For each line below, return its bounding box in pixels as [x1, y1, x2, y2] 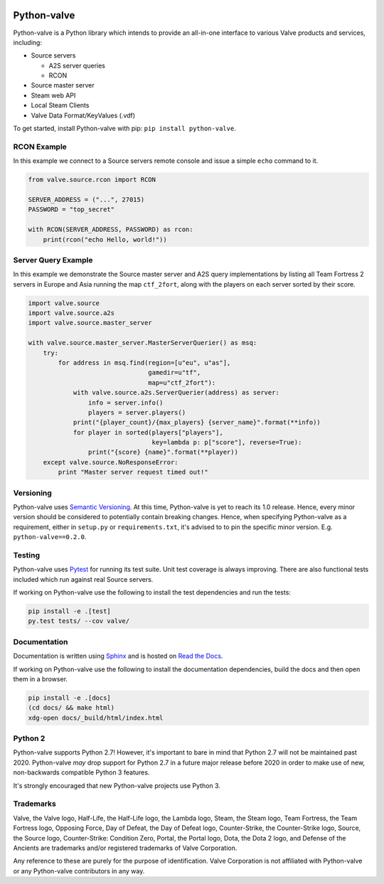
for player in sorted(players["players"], [73, 428, 223, 437]
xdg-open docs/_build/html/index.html [28, 713, 164, 722]
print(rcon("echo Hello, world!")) [43, 235, 167, 243]
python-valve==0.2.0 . [13, 533, 87, 541]
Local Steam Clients [31, 101, 90, 110]
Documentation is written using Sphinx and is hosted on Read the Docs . [13, 651, 223, 661]
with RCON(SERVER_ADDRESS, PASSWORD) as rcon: [28, 225, 193, 234]
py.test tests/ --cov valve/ [28, 617, 130, 625]
